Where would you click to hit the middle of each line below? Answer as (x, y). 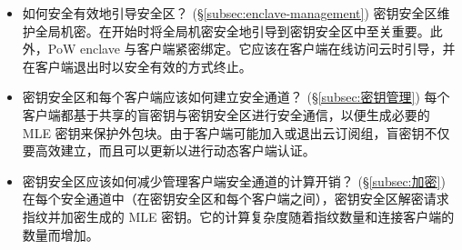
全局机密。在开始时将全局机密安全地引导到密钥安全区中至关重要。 (232, 30)
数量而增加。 (60, 234)
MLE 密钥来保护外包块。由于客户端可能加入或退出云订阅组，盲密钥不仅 (236, 132)
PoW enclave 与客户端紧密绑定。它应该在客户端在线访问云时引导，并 (251, 49)
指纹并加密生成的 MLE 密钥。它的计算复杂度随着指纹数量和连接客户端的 (238, 216)
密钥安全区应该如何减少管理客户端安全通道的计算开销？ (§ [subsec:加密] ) (234, 180)
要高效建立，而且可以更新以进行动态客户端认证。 (169, 150)
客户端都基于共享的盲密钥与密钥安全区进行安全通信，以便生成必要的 (226, 114)
